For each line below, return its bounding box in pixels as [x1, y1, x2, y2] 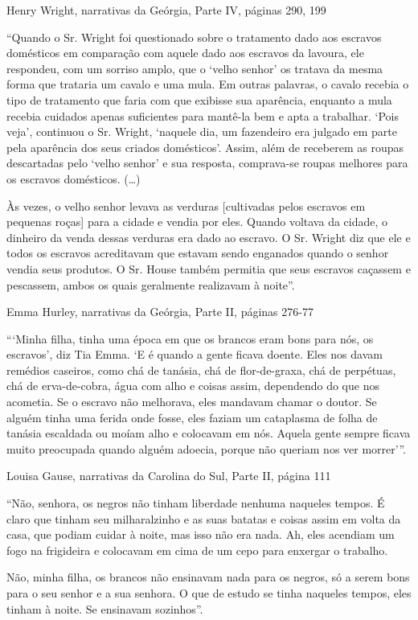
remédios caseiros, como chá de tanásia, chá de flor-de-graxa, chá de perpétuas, [6, 361, 396, 378]
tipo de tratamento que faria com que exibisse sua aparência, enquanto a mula [6, 91, 392, 108]
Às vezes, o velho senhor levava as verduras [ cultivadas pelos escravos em [6, 197, 366, 214]
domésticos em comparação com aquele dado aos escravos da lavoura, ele [6, 44, 364, 61]
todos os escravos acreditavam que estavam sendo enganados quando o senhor [6, 244, 389, 261]
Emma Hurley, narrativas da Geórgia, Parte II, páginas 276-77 [6, 303, 313, 320]
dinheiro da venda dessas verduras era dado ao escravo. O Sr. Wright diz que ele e [6, 228, 411, 245]
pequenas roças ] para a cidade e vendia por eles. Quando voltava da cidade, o [6, 213, 388, 230]
